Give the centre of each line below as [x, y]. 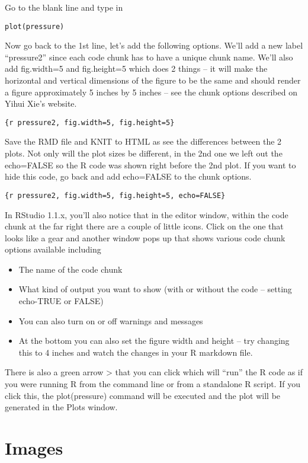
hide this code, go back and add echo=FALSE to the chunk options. [128, 176]
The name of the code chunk [70, 269]
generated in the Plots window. [61, 407]
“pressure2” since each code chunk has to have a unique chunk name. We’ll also [149, 57]
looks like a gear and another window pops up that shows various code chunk [145, 237]
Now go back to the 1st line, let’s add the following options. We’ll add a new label [154, 45]
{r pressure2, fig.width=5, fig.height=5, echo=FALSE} [115, 195]
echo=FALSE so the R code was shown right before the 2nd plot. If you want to [150, 165]
